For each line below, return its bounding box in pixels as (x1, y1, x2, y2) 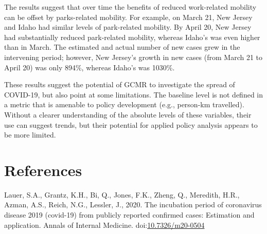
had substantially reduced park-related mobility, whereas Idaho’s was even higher (4, 31, 260, 42)
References (4, 159, 82, 180)
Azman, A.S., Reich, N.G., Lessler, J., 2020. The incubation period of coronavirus (4, 199, 262, 210)
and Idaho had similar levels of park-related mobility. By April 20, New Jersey (4, 22, 252, 32)
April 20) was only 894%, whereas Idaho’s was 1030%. (4, 62, 175, 72)
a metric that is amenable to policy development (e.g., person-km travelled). (4, 99, 244, 110)
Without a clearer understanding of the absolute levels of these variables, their (4, 109, 252, 120)
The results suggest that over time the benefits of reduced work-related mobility (4, 2, 257, 12)
